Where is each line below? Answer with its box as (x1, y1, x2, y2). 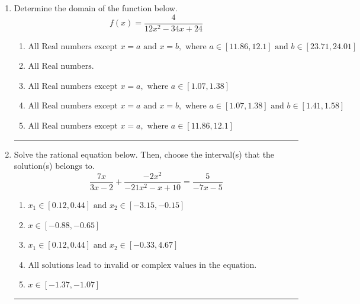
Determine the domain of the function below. (14, 2, 178, 14)
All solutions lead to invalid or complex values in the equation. (28, 261, 257, 270)
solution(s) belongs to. (14, 159, 95, 172)
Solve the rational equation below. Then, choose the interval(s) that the (14, 148, 275, 160)
